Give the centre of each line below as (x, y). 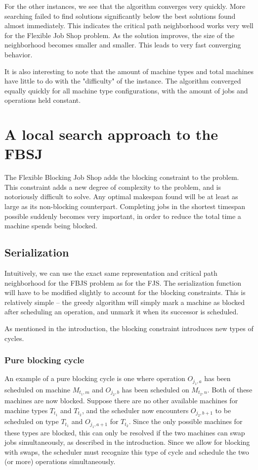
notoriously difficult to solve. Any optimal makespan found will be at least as (121, 196)
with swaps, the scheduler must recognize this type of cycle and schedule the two (127, 451)
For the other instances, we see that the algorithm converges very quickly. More (125, 6)
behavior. (19, 54)
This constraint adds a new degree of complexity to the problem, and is (113, 187)
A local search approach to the (111, 134)
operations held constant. (43, 100)
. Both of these (230, 389)
